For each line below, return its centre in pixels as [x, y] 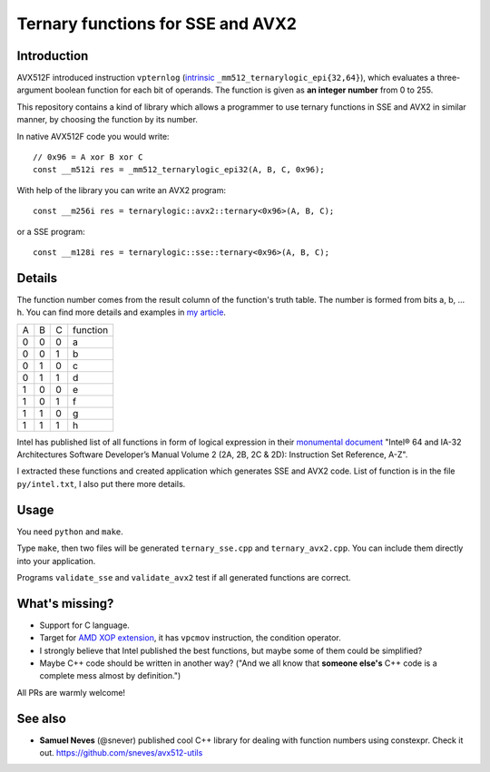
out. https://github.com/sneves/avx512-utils [121, 753]
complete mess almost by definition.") [110, 676]
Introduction [53, 56]
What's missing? [65, 603]
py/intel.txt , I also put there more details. [101, 484]
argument [35, 90]
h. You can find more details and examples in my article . [122, 312]
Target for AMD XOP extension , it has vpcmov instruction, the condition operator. [191, 638]
